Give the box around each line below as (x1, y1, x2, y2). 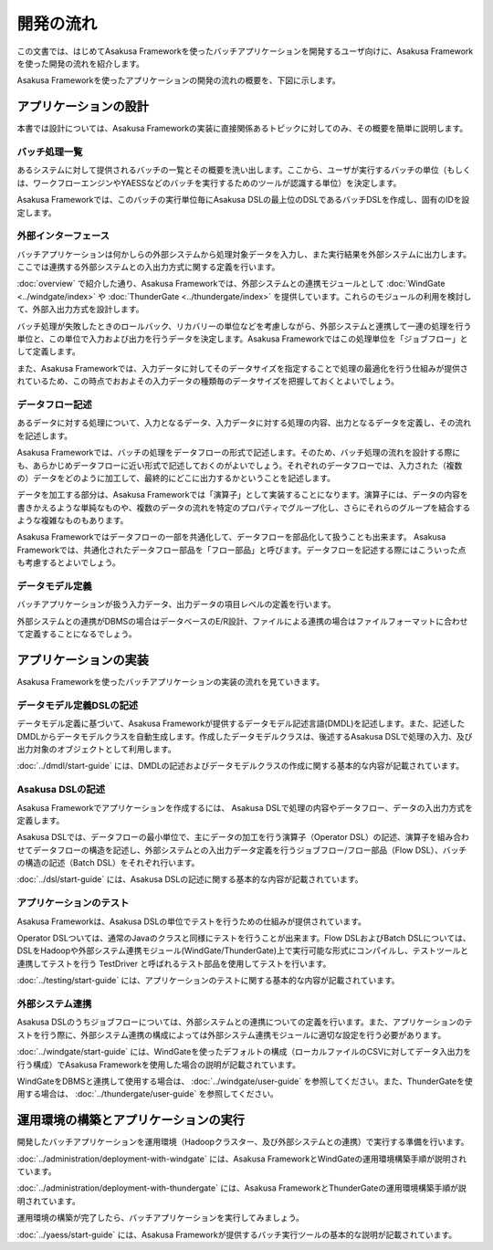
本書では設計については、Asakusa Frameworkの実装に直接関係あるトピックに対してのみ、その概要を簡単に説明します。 (16, 123, 468, 134)
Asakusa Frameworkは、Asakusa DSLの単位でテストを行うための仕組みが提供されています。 (16, 916, 367, 927)
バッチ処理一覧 (16, 146, 83, 158)
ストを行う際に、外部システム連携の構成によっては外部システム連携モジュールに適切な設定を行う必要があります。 (16, 1029, 446, 1040)
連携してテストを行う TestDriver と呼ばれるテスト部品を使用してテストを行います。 (16, 958, 331, 969)
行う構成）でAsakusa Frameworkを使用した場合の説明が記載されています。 (16, 1059, 301, 1070)
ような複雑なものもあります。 (16, 515, 129, 526)
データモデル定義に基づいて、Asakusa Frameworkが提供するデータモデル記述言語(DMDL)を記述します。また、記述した (16, 718, 466, 730)
